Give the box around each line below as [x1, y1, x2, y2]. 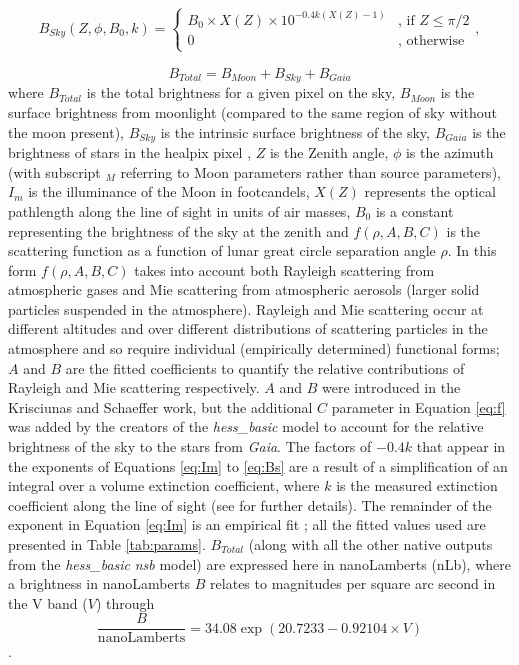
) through [95, 592, 155, 613]
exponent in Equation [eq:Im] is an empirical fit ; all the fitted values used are [8, 514, 486, 535]
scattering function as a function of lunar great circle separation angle [8, 240, 436, 261]
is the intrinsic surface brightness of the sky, [160, 121, 430, 142]
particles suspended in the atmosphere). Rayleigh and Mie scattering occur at [8, 298, 484, 319]
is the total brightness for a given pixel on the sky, [86, 82, 396, 103]
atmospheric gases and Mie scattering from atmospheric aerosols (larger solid [8, 279, 480, 300]
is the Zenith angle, [269, 142, 389, 163]
